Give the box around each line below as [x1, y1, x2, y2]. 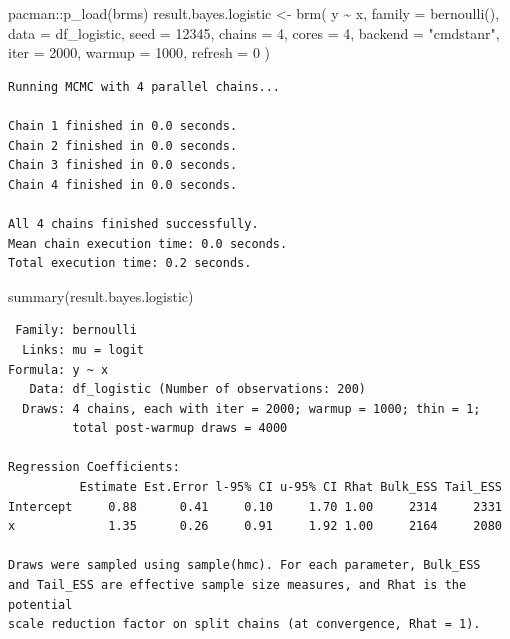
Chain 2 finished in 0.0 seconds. [8, 138, 238, 153]
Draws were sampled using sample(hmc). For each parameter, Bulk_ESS [8, 558, 481, 573]
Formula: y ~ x [8, 362, 109, 377]
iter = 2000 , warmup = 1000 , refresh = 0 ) [8, 42, 271, 63]
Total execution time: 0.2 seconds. [8, 256, 252, 271]
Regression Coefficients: [8, 460, 180, 475]
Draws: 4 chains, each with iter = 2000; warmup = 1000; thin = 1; [22, 401, 481, 416]
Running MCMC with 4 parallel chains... [8, 79, 281, 94]
